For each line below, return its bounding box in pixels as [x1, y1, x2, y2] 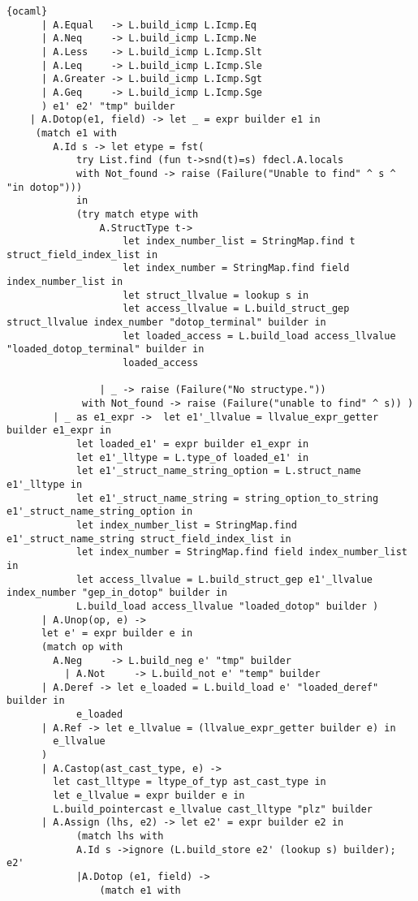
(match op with [41, 640, 123, 653]
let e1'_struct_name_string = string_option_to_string [75, 492, 379, 504]
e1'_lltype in [6, 478, 83, 490]
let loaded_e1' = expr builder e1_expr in [75, 438, 309, 450]
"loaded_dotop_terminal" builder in [6, 343, 205, 356]
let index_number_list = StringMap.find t [123, 235, 356, 248]
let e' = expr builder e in [41, 627, 193, 640]
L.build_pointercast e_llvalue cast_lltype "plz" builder [53, 803, 373, 815]
